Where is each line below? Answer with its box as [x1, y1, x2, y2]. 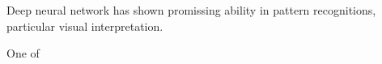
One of [6, 45, 40, 62]
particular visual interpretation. [6, 17, 163, 34]
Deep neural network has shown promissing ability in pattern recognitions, [6, 2, 376, 18]
